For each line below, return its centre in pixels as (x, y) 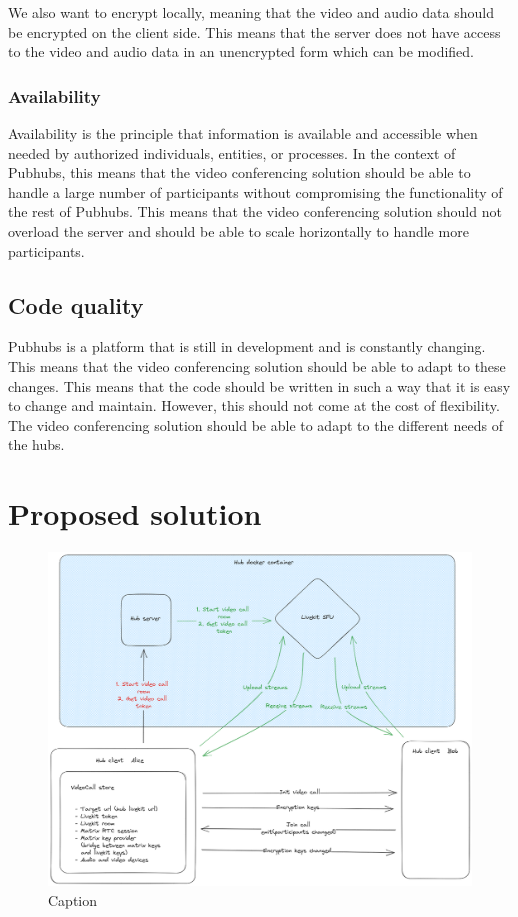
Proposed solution (135, 513)
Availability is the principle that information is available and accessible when (243, 133)
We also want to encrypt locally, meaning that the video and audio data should (251, 12)
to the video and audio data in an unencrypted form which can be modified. (241, 51)
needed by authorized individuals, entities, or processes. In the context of (232, 152)
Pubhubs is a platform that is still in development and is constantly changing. (247, 346)
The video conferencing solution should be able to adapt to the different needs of (255, 424)
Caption (73, 899)
